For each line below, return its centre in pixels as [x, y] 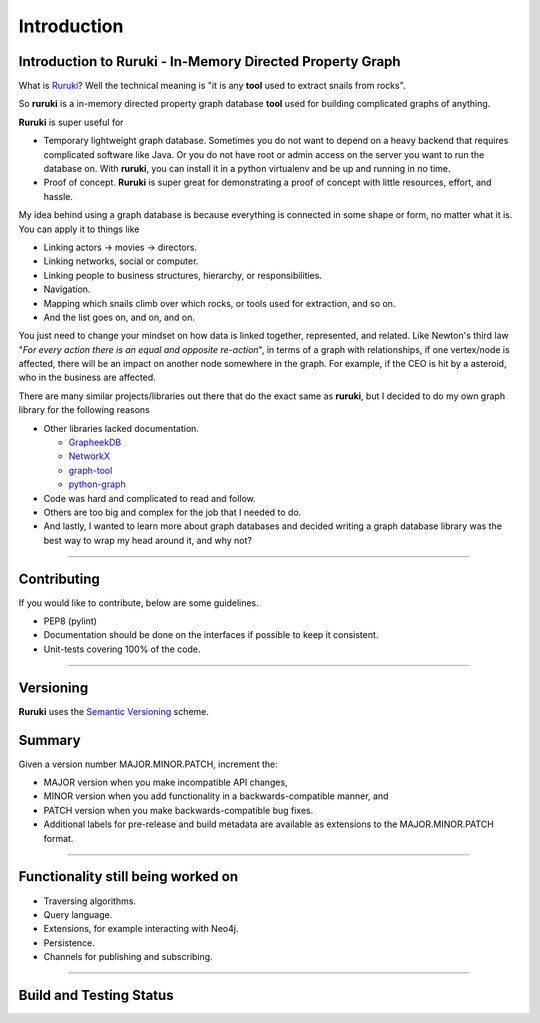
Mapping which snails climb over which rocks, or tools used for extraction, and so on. [219, 303]
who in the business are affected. [87, 377]
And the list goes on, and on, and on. [119, 317]
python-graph [97, 484]
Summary [49, 740]
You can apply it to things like [79, 229]
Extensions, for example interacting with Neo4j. [141, 929]
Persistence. [69, 942]
